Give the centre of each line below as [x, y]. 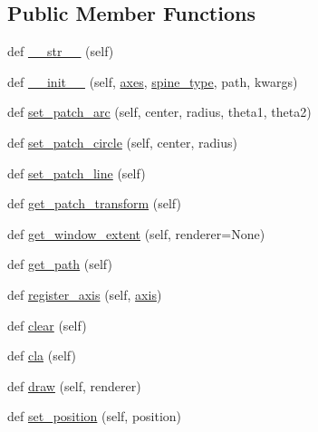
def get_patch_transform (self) [94, 203]
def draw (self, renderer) [74, 385]
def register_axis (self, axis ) [85, 294]
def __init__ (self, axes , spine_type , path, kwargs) [153, 81]
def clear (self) [47, 325]
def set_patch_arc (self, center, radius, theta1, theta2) [159, 112]
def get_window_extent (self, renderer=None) [136, 233]
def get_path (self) [60, 264]
